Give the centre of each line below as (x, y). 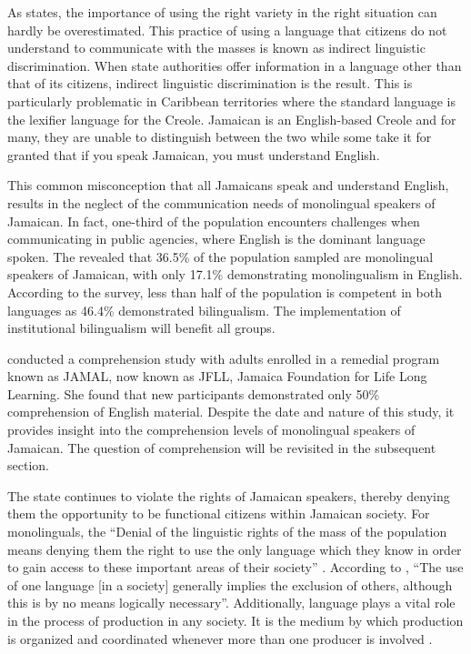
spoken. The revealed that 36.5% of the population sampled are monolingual (220, 256)
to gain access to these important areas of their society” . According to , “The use (235, 567)
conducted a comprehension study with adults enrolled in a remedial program (224, 358)
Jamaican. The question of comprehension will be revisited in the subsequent (222, 447)
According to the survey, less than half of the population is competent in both (225, 292)
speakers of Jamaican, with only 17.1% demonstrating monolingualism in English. (235, 274)
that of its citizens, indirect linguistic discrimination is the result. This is (210, 83)
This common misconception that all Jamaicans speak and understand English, (228, 185)
